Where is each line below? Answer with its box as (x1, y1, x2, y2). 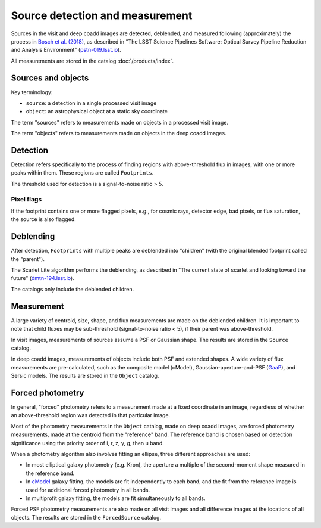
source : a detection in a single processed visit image (26, 100, 157, 107)
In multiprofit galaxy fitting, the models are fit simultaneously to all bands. (26, 495, 206, 502)
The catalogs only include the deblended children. (11, 285, 134, 293)
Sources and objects (11, 73, 89, 83)
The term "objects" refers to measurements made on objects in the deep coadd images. (11, 130, 226, 137)
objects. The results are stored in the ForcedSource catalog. (11, 514, 162, 521)
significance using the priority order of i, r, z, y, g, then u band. (11, 439, 164, 446)
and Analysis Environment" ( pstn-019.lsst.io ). (11, 46, 121, 54)
